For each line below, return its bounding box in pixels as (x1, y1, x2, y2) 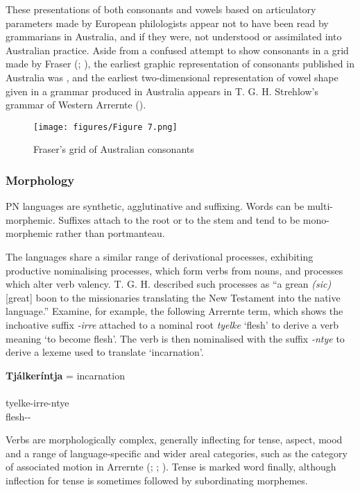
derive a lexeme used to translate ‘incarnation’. (6, 345, 204, 359)
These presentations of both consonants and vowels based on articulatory (6, 2, 316, 16)
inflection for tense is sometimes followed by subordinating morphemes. (6, 473, 308, 487)
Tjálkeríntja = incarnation (6, 368, 125, 382)
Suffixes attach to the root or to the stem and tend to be (58, 212, 300, 227)
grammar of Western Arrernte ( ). (6, 97, 146, 112)
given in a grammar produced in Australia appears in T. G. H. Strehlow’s (6, 83, 318, 98)
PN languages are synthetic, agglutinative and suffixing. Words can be (6, 199, 305, 213)
